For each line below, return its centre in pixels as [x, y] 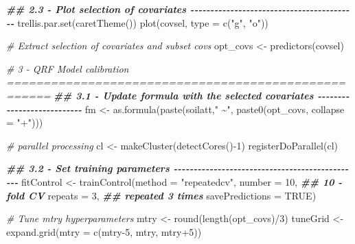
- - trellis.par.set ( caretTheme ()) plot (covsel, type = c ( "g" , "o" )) [137, 22]
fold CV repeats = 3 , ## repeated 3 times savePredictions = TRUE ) [161, 195]
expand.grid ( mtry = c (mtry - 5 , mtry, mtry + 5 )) [104, 231]
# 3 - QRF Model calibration [68, 68]
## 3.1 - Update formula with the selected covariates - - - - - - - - [202, 95]
